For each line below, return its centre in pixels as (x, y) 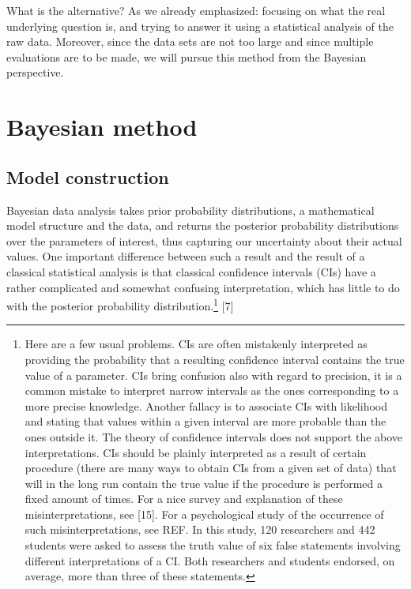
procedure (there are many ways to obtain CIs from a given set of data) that (211, 468)
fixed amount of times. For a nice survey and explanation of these (184, 499)
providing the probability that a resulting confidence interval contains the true (215, 359)
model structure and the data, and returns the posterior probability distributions (203, 225)
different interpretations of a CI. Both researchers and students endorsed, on (210, 560)
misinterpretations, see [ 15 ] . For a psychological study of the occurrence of (204, 514)
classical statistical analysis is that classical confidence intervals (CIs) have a (191, 271)
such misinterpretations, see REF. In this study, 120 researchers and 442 (200, 529)
